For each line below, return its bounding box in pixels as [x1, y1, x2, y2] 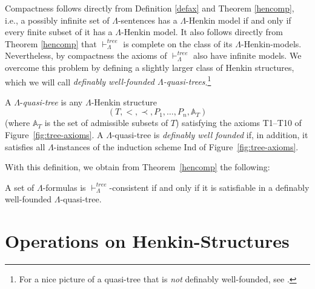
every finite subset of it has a [5, 25, 113, 38]
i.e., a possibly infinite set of [5, 13, 110, 26]
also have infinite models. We [193, 49, 302, 62]
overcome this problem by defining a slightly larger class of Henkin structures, [5, 61, 294, 73]
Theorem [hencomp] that [5, 37, 97, 50]
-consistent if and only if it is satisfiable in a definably [109, 181, 310, 193]
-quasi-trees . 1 [163, 73, 211, 88]
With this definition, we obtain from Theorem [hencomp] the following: [5, 161, 270, 173]
